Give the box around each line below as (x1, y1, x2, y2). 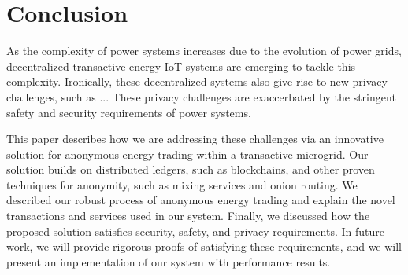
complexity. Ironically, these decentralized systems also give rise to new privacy (6, 73, 388, 90)
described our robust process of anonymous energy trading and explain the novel (6, 192, 395, 208)
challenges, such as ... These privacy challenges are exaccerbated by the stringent (6, 88, 396, 104)
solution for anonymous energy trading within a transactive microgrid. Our (6, 145, 369, 162)
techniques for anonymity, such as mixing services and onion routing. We (6, 176, 358, 192)
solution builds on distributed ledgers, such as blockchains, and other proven (6, 161, 375, 178)
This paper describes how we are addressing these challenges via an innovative (6, 130, 384, 147)
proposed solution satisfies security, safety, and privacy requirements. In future (6, 222, 384, 239)
